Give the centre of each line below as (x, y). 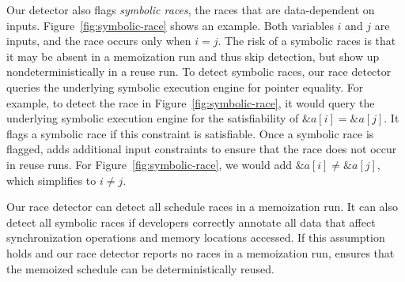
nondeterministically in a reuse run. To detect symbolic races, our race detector (199, 71)
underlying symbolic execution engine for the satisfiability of (153, 118)
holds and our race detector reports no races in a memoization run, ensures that (201, 252)
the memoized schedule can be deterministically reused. (140, 268)
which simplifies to (51, 180)
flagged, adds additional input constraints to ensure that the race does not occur (202, 149)
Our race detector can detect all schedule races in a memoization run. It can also (202, 207)
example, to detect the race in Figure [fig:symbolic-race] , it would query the (191, 102)
